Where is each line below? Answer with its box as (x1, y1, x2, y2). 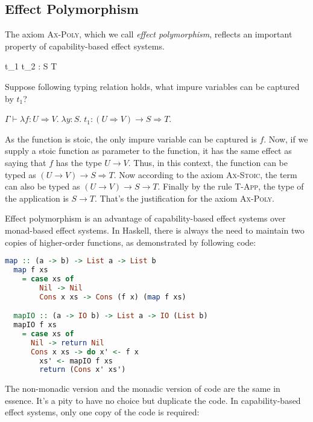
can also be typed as (5, 180, 80, 193)
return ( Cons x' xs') (39, 365, 126, 374)
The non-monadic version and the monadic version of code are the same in (5, 382, 280, 395)
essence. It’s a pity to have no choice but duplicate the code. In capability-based (5, 394, 301, 406)
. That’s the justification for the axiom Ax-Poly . (95, 191, 274, 204)
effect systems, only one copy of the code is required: (5, 406, 200, 418)
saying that (5, 156, 46, 168)
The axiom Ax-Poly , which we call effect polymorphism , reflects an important (5, 28, 292, 40)
